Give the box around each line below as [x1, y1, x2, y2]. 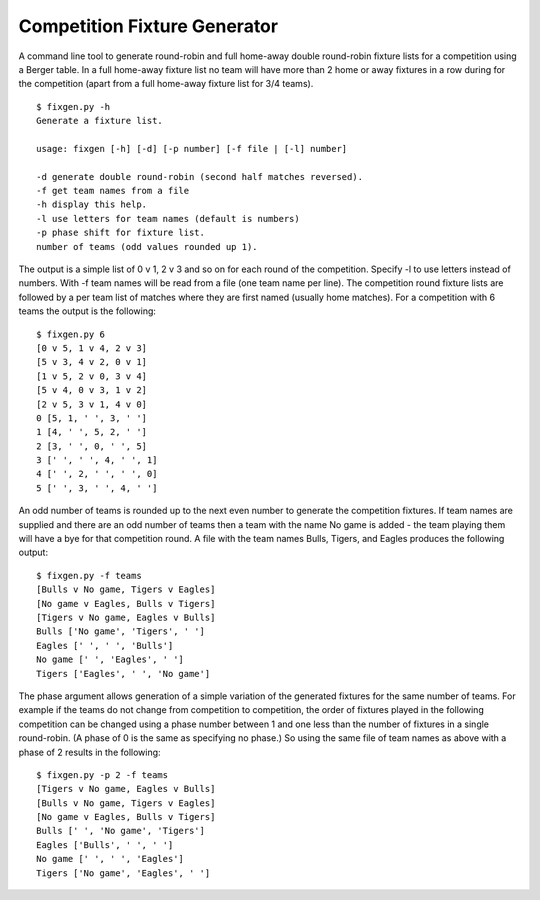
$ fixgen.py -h [36, 101, 111, 112]
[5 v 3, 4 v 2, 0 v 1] [36, 356, 148, 368]
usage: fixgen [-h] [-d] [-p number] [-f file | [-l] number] [36, 143, 348, 154]
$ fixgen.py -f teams [36, 570, 142, 581]
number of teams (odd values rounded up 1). [36, 241, 259, 252]
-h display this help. [36, 199, 148, 210]
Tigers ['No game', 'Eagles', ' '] [36, 867, 211, 879]
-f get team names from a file [36, 185, 190, 197]
